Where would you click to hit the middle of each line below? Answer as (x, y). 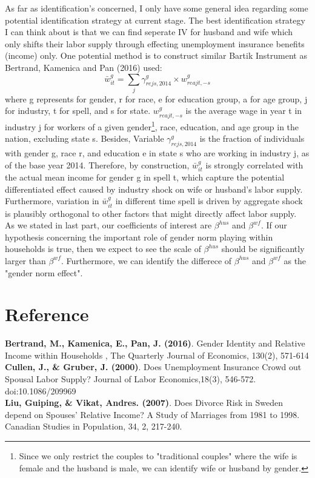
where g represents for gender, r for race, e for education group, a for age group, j (156, 98)
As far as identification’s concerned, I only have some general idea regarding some (157, 8)
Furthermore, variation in (52, 201)
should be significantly (263, 249)
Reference (47, 314)
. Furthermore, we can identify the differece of (146, 260)
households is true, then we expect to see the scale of (103, 249)
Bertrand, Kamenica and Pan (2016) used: (84, 67)
